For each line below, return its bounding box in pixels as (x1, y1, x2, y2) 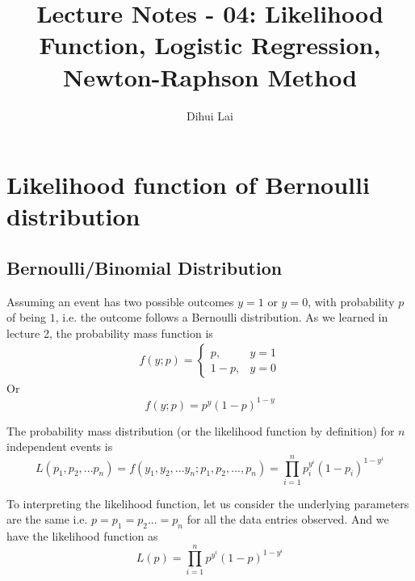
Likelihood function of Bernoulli (6, 168, 370, 201)
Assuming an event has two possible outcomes (6, 293, 234, 309)
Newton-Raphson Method (62, 60, 358, 93)
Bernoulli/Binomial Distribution (6, 255, 283, 280)
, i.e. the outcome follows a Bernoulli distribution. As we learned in (55, 309, 388, 326)
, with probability (308, 293, 395, 309)
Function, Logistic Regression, (39, 28, 381, 61)
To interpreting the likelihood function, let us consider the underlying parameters (6, 495, 409, 512)
